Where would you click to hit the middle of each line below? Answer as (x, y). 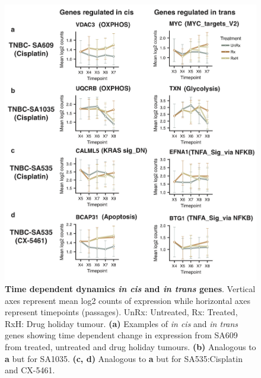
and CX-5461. (30, 370)
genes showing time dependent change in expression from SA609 (121, 335)
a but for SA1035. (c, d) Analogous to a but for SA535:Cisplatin (124, 358)
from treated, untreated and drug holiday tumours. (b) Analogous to (130, 346)
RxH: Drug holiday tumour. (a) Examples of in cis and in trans (122, 323)
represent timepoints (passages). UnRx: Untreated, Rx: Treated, (121, 312)
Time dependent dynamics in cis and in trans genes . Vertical (130, 288)
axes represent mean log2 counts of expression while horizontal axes (128, 300)
